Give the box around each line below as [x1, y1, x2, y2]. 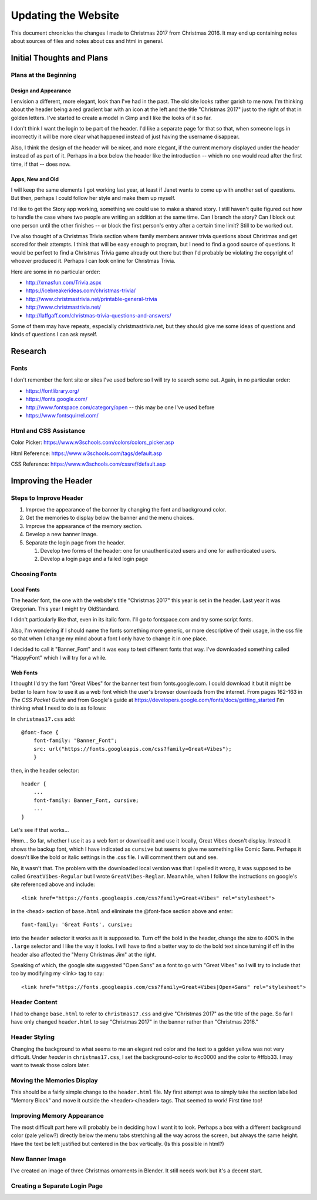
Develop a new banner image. [25, 531, 98, 538]
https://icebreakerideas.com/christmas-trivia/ [25, 287, 136, 294]
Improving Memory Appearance [11, 1111, 104, 1119]
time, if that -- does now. [11, 161, 71, 168]
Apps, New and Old [11, 175, 59, 182]
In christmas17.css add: [11, 715, 76, 723]
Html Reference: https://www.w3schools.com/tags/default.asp [11, 450, 163, 457]
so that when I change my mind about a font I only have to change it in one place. [11, 635, 208, 642]
